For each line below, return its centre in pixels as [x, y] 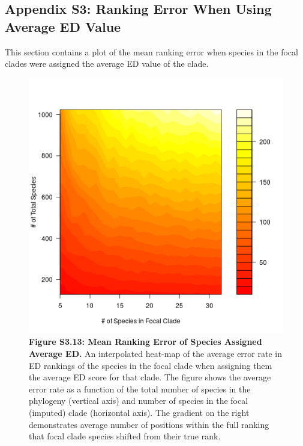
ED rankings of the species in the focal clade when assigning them [151, 365]
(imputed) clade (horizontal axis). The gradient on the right [139, 412]
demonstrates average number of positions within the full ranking [149, 424]
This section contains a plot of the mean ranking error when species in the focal [151, 51]
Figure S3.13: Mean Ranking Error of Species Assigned [145, 342]
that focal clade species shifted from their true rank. [125, 436]
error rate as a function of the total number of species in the [140, 389]
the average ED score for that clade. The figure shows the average [150, 377]
